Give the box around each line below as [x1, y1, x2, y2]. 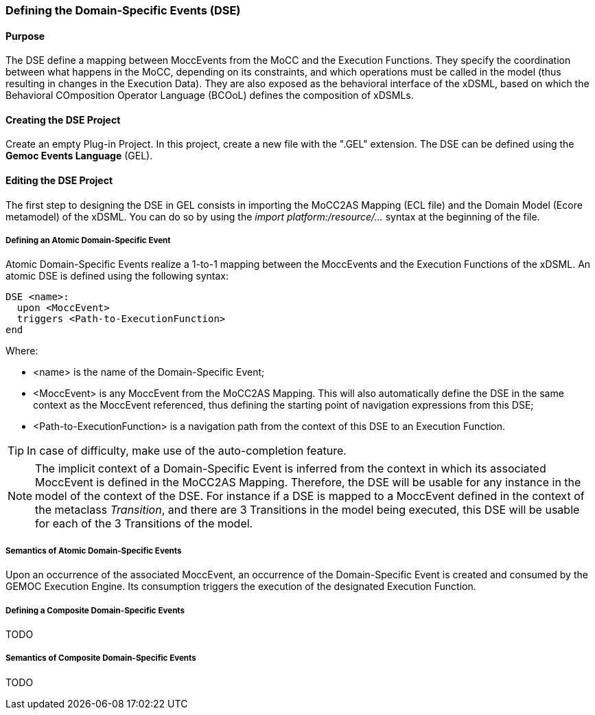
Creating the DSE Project [5, 113, 121, 126]
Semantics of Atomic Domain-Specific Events [5, 545, 182, 556]
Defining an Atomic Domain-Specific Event [5, 236, 171, 246]
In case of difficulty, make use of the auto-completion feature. [27, 444, 347, 458]
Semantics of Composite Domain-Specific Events [5, 653, 196, 663]
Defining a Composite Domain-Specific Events [5, 605, 185, 615]
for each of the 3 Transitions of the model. [35, 517, 253, 531]
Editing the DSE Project [5, 174, 113, 187]
